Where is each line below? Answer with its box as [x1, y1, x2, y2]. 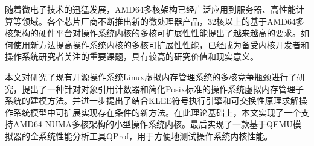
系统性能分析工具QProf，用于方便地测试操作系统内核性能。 [38, 129, 273, 142]
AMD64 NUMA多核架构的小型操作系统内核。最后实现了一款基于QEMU [13, 118, 293, 130]
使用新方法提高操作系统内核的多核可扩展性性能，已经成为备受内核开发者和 [13, 38, 309, 51]
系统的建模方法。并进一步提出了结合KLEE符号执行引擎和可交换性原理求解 [5, 94, 299, 107]
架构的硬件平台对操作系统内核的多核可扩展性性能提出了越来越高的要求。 [13, 27, 301, 39]
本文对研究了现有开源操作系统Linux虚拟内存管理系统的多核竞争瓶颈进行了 [5, 70, 297, 83]
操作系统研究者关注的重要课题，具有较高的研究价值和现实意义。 [5, 50, 258, 63]
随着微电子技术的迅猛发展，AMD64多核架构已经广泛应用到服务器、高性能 [5, 3, 296, 15]
